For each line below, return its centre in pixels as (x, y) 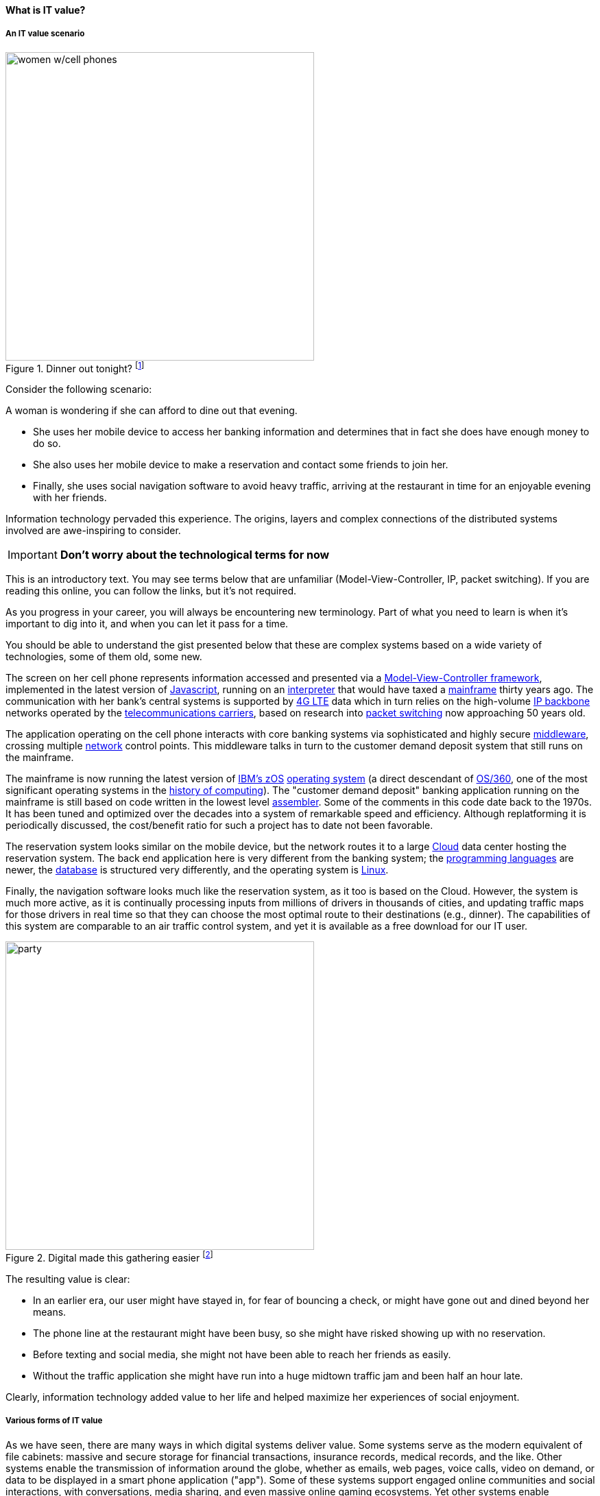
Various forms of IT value (54, 1421)
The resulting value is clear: (68, 1279)
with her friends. (70, 498)
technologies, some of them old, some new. (104, 657)
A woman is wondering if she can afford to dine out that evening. (152, 411)
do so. (47, 444)
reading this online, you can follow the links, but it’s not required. (151, 591)
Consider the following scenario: (79, 389)
